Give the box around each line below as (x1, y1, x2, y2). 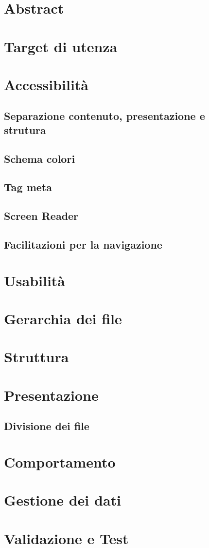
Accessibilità (4, 74, 89, 94)
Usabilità (4, 270, 66, 290)
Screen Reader (4, 208, 79, 223)
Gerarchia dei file (4, 308, 122, 328)
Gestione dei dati (4, 490, 121, 510)
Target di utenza (4, 36, 118, 56)
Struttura (4, 347, 69, 367)
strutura (4, 122, 46, 137)
